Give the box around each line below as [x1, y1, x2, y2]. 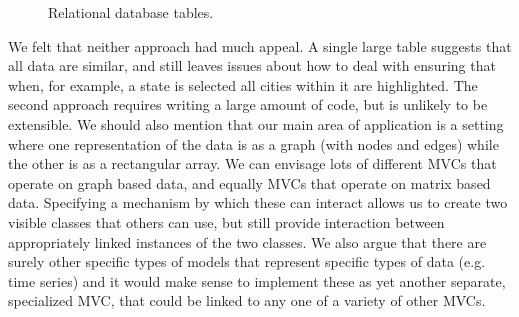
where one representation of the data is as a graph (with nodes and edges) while [8, 133, 499, 154]
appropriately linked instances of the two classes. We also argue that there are [8, 231, 487, 252]
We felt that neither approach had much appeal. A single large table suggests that [8, 35, 512, 56]
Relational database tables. [48, 2, 214, 22]
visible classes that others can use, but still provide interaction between [8, 211, 445, 232]
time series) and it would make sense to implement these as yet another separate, [8, 270, 506, 291]
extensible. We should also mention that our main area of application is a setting [8, 113, 504, 134]
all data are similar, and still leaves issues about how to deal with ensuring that [8, 55, 496, 76]
